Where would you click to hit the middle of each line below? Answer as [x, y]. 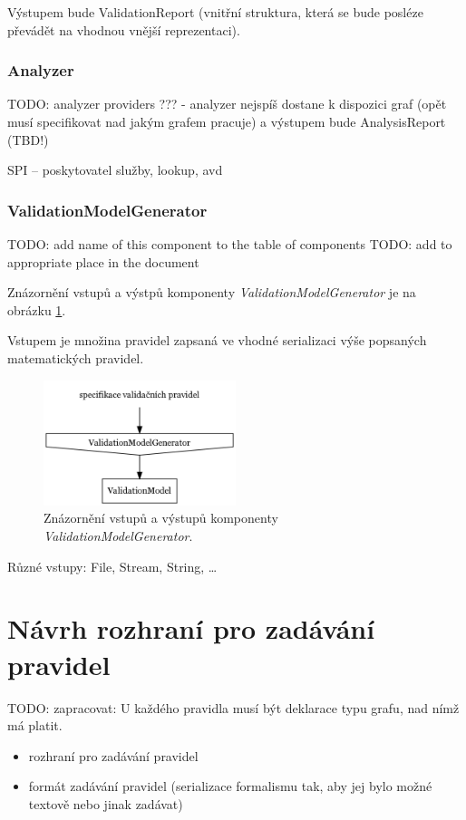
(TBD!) [28, 139]
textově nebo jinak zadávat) [106, 803]
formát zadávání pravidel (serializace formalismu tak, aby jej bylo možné [230, 786]
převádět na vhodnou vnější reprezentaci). [124, 29]
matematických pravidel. [76, 357]
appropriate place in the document [103, 261]
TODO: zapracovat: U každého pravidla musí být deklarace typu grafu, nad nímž [233, 707]
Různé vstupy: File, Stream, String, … [112, 566]
